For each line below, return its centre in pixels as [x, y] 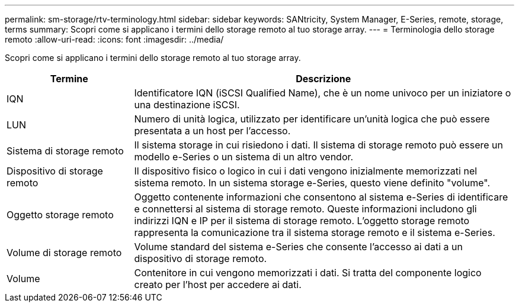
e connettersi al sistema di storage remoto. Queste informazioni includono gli [305, 209]
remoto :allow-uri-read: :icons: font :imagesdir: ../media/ [114, 39]
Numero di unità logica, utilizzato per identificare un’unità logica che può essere [312, 119]
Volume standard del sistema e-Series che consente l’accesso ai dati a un [298, 247]
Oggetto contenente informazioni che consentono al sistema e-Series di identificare [321, 197]
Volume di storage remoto [64, 253]
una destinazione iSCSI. [187, 105]
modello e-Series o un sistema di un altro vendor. [244, 157]
